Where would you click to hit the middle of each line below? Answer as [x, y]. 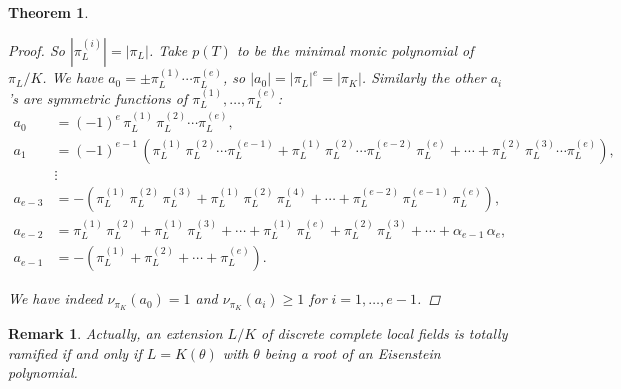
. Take [168, 49]
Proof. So [36, 49]
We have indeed [55, 298]
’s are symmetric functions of [98, 97]
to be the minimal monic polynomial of [355, 49]
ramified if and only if [75, 352]
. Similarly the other [423, 77]
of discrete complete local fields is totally [384, 332]
